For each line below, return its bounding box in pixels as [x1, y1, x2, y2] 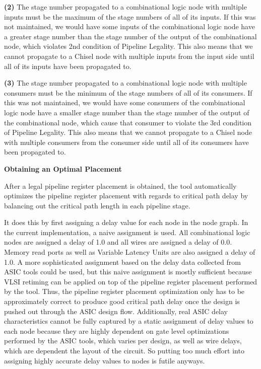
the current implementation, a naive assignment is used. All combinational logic [4, 227, 250, 237]
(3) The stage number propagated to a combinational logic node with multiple [4, 78, 247, 88]
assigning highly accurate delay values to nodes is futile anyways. [4, 355, 205, 365]
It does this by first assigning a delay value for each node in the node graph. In [4, 217, 248, 228]
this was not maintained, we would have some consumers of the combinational [4, 97, 245, 108]
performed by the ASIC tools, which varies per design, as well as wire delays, [4, 335, 242, 346]
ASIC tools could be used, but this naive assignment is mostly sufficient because [4, 266, 252, 277]
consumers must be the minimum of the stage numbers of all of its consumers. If [4, 87, 252, 98]
